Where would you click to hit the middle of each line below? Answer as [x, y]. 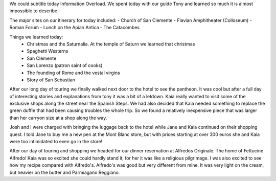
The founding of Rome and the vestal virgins [73, 73]
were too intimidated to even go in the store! [56, 142]
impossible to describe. [34, 11]
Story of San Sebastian [51, 80]
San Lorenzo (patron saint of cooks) [65, 65]
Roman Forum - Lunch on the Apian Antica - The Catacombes [75, 28]
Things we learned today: [36, 37]
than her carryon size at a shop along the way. [58, 118]
